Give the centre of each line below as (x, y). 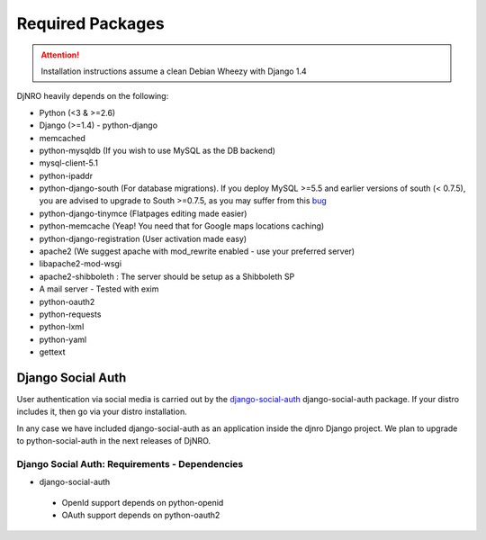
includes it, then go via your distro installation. (102, 412)
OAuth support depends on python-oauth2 (141, 515)
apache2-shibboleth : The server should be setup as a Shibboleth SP (167, 276)
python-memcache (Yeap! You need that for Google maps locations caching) (182, 226)
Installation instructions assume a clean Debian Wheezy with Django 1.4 (174, 71)
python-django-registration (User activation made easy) (143, 238)
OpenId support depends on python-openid (143, 502)
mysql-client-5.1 (69, 163)
